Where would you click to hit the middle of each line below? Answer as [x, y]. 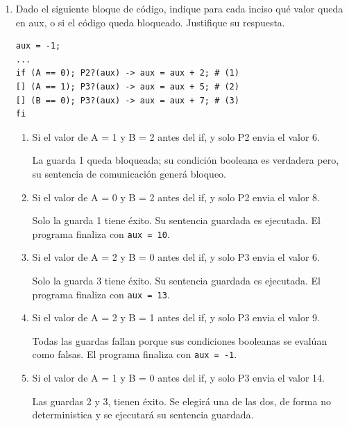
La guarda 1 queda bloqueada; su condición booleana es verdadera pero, [186, 160]
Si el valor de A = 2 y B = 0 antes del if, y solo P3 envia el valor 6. [176, 257]
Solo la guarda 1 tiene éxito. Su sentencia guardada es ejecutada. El [176, 220]
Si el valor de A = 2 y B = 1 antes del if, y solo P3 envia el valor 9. [176, 317]
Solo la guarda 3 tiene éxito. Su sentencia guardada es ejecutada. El [176, 280]
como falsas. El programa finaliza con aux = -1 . [135, 354]
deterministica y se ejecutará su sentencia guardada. [143, 415]
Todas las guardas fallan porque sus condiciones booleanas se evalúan [180, 340]
